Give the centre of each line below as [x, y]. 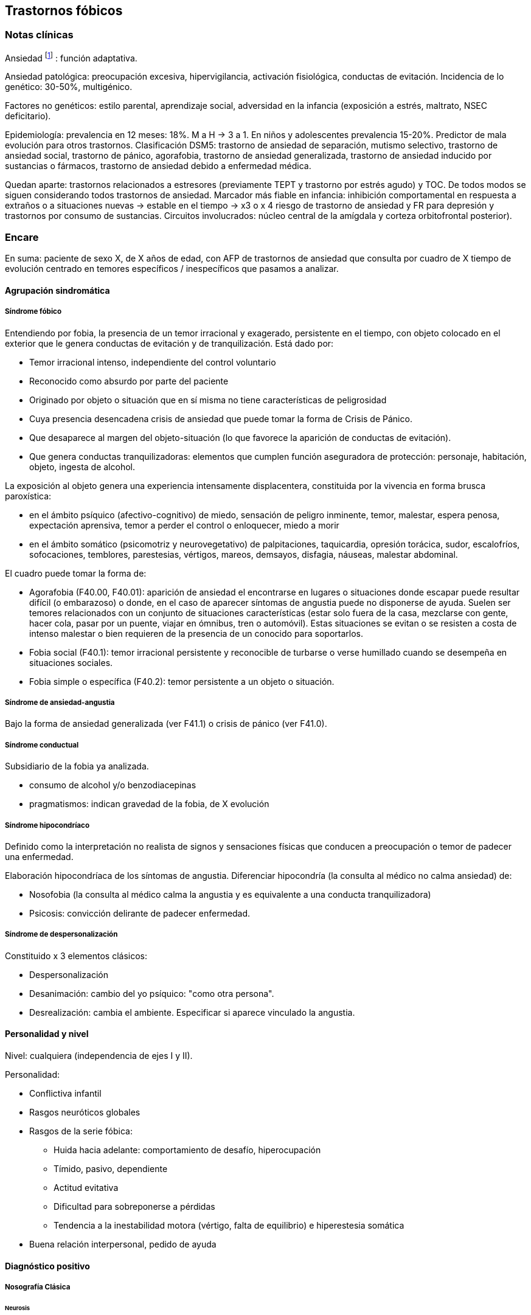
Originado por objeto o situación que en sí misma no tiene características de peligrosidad [208, 400]
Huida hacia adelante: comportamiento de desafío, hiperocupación [187, 1150]
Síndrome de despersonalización [61, 935]
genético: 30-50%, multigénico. [69, 87]
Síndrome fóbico [33, 312]
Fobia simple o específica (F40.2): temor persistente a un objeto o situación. [182, 681]
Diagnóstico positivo [47, 1266]
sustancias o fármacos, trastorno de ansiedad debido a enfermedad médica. [158, 166]
